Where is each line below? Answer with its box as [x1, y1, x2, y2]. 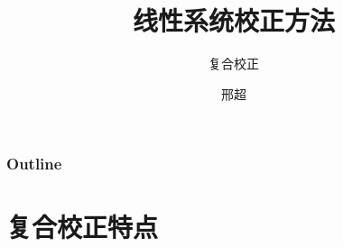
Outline [6, 152, 62, 175]
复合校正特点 [6, 208, 159, 245]
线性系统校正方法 [132, 2, 335, 39]
